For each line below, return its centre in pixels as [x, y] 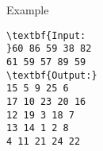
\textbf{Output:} [52, 75]
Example [28, 10]
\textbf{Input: [46, 35]
